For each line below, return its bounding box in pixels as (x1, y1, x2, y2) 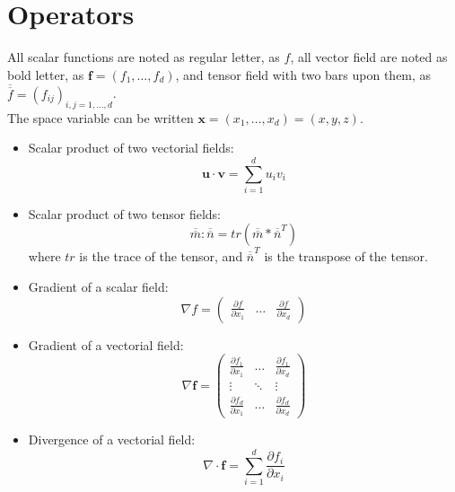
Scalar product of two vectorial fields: (28, 138, 234, 157)
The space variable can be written (7, 108, 194, 127)
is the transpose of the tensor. (264, 247, 428, 266)
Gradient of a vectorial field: (28, 335, 184, 354)
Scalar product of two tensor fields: (28, 204, 221, 223)
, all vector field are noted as (290, 48, 448, 66)
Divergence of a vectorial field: (28, 430, 196, 449)
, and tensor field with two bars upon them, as (175, 65, 432, 83)
